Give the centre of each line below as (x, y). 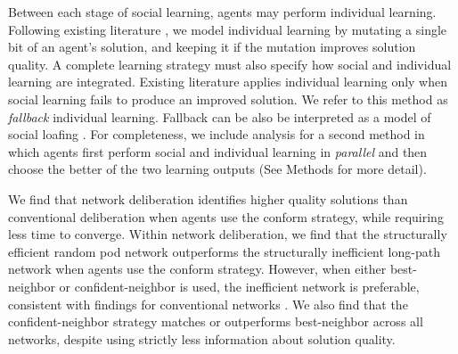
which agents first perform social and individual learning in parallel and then (218, 151)
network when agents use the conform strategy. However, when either (197, 269)
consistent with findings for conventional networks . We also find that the (208, 304)
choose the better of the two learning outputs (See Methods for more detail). (217, 169)
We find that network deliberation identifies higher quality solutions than (208, 198)
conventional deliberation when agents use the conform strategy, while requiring (226, 216)
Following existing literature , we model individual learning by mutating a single (228, 29)
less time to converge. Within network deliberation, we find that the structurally (228, 234)
